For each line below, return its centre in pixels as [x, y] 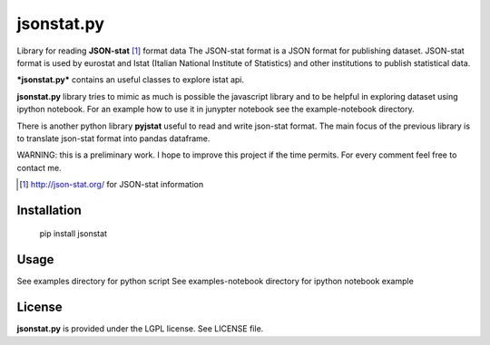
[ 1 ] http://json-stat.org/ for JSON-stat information [112, 185]
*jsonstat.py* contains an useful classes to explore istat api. [131, 80]
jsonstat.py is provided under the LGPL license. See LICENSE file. [140, 329]
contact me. [39, 168]
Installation [49, 210]
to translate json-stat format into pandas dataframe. [113, 138]
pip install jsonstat [73, 234]
